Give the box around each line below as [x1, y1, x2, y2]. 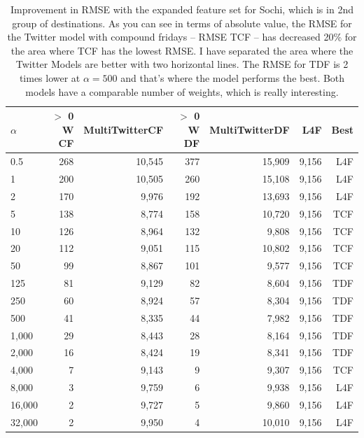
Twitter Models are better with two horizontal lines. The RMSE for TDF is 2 [15, 57, 349, 71]
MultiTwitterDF [209, 122, 290, 136]
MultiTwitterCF [83, 122, 164, 136]
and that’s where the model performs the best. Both [120, 70, 345, 85]
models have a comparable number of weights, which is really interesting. [25, 84, 339, 99]
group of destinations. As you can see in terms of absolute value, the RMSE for [12, 15, 352, 30]
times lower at [19, 70, 80, 85]
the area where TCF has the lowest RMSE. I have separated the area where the [10, 43, 353, 57]
